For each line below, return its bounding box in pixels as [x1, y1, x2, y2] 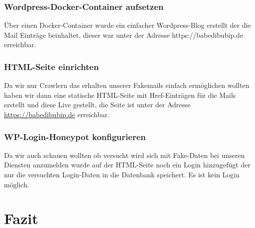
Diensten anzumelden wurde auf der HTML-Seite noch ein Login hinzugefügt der [4, 159, 251, 170]
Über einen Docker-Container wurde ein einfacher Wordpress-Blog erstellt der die [4, 20, 251, 30]
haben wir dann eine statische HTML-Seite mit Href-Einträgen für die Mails [4, 89, 236, 100]
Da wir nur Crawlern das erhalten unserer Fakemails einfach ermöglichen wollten [4, 80, 250, 90]
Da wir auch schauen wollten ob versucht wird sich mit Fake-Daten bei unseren [4, 150, 245, 160]
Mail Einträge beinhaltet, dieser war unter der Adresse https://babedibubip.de [4, 29, 243, 40]
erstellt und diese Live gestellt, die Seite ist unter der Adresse [4, 99, 191, 110]
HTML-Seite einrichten [4, 60, 99, 73]
